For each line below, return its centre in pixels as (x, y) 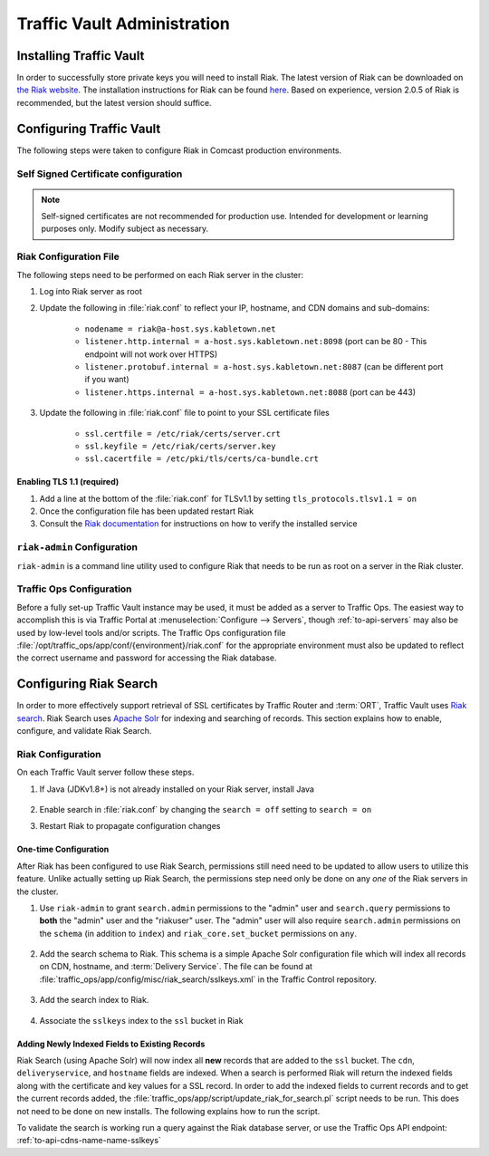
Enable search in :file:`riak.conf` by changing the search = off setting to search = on (206, 809)
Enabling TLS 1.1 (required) (68, 482)
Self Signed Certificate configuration (100, 174)
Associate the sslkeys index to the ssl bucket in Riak (141, 1020)
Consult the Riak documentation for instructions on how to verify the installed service (198, 524)
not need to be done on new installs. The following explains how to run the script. (168, 1111)
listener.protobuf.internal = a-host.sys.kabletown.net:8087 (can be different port (264, 366)
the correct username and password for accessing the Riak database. (147, 658)
